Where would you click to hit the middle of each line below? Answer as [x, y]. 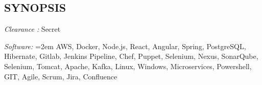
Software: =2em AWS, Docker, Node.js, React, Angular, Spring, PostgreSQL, [125, 46]
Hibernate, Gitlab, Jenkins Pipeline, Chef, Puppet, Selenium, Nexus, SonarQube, [131, 56]
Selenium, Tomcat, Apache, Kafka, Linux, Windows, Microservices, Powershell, [128, 66]
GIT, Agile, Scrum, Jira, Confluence [61, 76]
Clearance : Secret [32, 29]
